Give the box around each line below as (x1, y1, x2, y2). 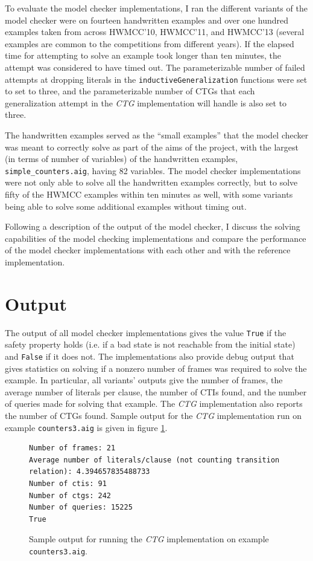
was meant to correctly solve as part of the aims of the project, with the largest (5, 140, 299, 153)
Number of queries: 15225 (29, 503, 133, 512)
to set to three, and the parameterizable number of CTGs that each (5, 85, 255, 97)
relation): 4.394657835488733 (29, 467, 150, 476)
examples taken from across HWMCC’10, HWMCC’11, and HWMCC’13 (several (5, 25, 305, 38)
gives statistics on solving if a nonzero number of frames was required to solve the (5, 362, 307, 374)
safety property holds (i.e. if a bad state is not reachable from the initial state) (5, 338, 296, 351)
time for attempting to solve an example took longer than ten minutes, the (5, 49, 281, 62)
